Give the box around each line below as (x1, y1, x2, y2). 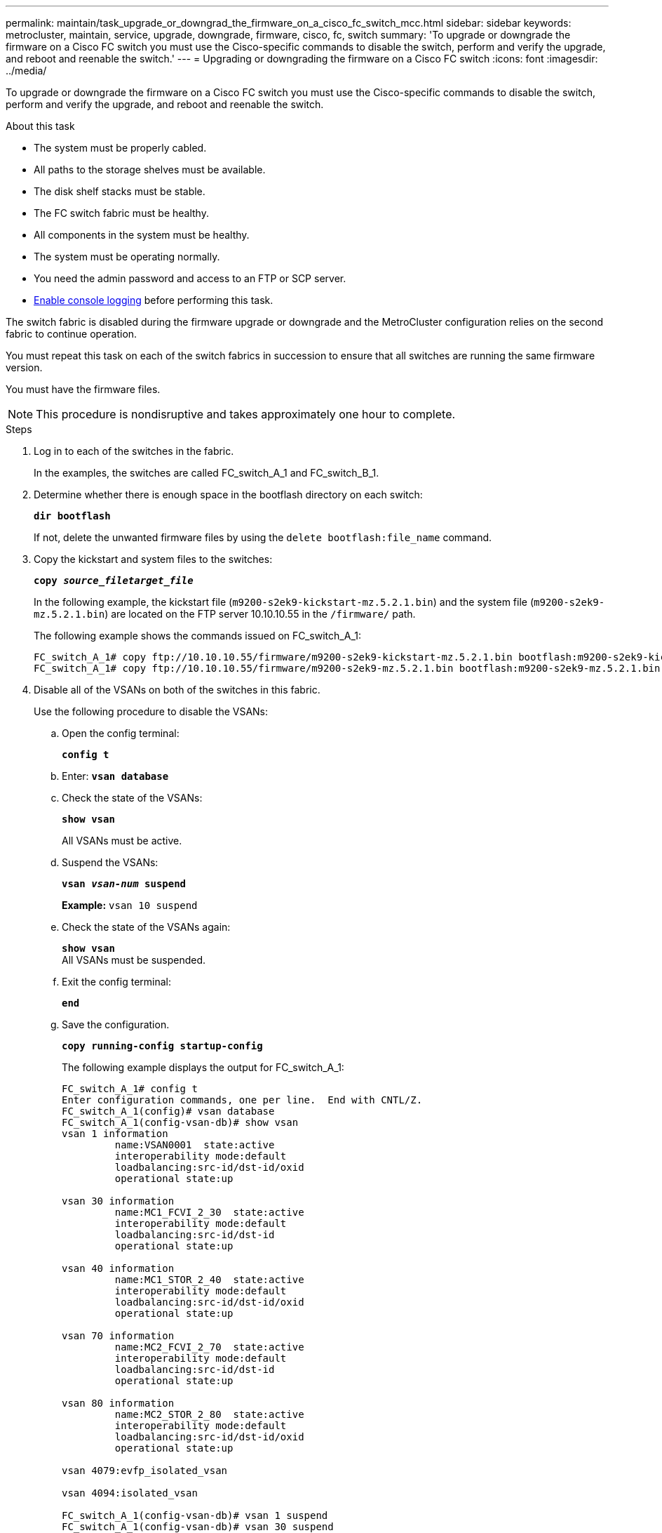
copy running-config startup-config (62, 1040, 263, 1051)
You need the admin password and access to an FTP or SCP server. (34, 272, 346, 284)
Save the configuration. (62, 1018, 170, 1030)
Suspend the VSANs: (62, 856, 158, 868)
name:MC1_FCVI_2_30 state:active (114, 1207, 304, 1218)
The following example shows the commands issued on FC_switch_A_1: (34, 630, 361, 642)
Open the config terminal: (62, 727, 180, 739)
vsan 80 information (62, 1398, 175, 1409)
